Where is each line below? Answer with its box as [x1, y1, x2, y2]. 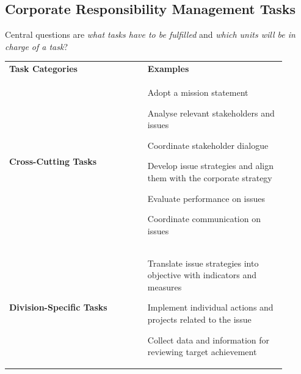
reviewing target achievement [147, 345, 257, 358]
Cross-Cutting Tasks [9, 155, 97, 168]
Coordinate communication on [147, 212, 261, 225]
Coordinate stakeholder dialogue [147, 138, 269, 151]
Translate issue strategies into [147, 256, 259, 269]
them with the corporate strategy [147, 171, 272, 184]
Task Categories [9, 62, 78, 75]
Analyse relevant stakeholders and [147, 106, 275, 119]
